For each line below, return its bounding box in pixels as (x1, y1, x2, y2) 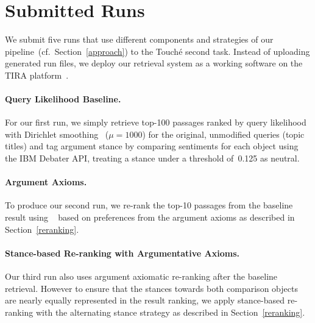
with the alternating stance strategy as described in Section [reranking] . (36, 305, 305, 318)
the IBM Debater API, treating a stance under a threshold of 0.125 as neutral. (5, 152, 300, 165)
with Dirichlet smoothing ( (5, 127, 109, 140)
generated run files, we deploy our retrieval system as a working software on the (5, 57, 303, 69)
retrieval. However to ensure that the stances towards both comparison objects (5, 282, 298, 294)
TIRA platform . (5, 68, 69, 81)
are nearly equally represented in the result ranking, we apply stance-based (5, 294, 285, 307)
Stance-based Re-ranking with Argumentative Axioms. (5, 246, 239, 259)
